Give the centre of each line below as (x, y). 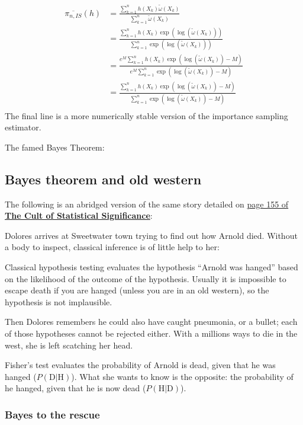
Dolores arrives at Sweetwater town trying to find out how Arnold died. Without (151, 235)
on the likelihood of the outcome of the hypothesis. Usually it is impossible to (146, 278)
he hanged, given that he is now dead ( (75, 388)
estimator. (23, 127)
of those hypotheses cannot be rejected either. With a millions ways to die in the (151, 333)
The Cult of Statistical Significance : (79, 215)
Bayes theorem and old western (103, 179)
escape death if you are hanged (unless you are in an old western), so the (137, 290)
